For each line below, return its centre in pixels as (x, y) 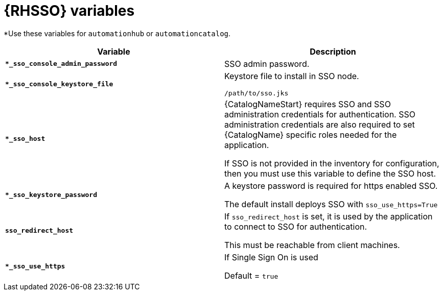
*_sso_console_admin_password (61, 64)
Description (333, 51)
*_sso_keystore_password (51, 195)
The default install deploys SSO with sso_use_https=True (331, 204)
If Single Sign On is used (271, 257)
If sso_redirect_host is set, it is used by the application (329, 216)
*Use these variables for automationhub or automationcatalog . (117, 33)
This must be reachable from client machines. (312, 245)
